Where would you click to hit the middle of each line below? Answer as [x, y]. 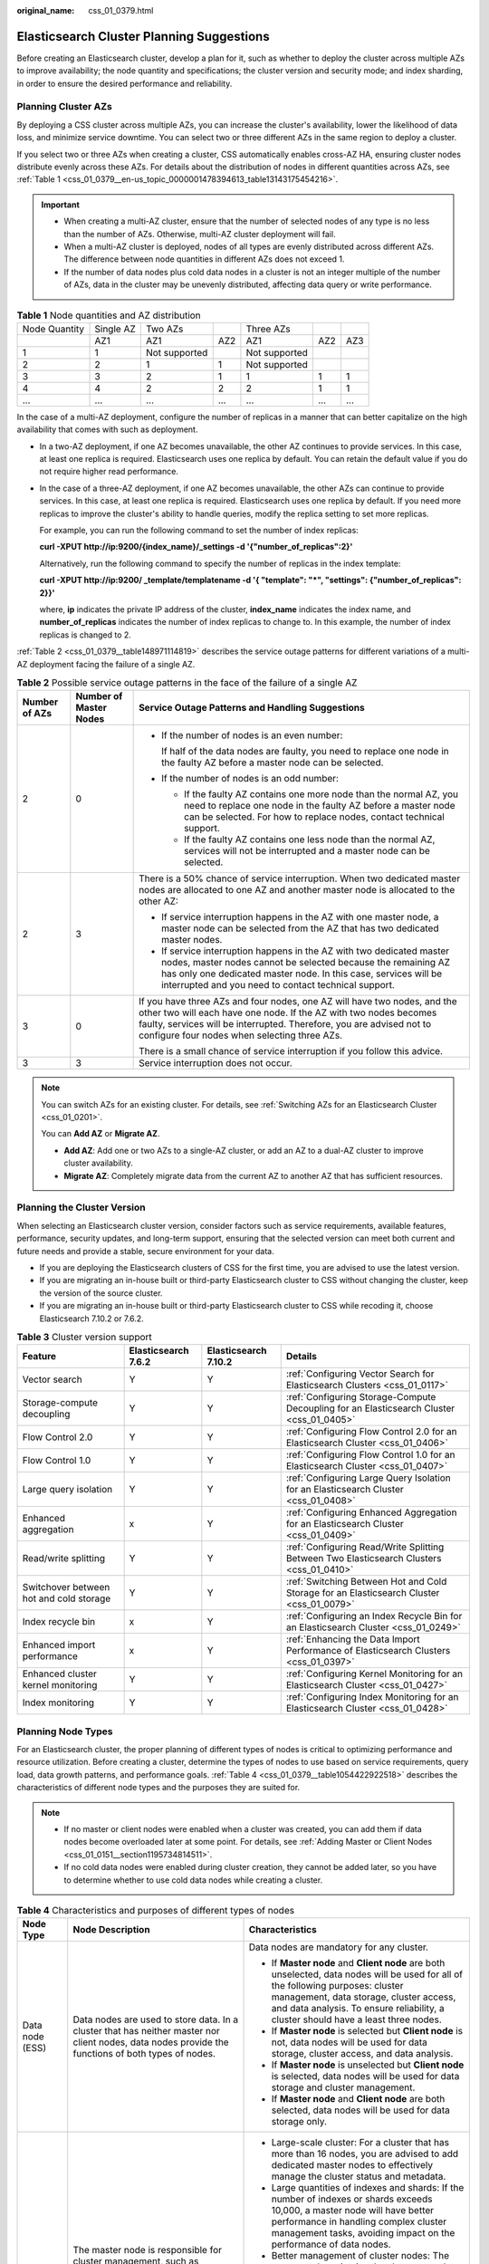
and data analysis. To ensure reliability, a [358, 2009]
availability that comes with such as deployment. [107, 429]
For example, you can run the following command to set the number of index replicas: [199, 531]
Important [61, 205]
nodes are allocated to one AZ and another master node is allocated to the [297, 890]
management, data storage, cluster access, [364, 1997]
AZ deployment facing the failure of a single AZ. [106, 664]
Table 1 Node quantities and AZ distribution [109, 315]
